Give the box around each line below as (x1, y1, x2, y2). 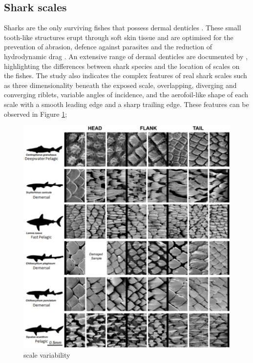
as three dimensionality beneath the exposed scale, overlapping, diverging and (4, 80, 237, 90)
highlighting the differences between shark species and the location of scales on (4, 61, 240, 71)
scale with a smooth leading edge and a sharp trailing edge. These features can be (4, 99, 249, 109)
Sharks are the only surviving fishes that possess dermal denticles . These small (4, 22, 241, 33)
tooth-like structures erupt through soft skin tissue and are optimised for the (4, 32, 233, 42)
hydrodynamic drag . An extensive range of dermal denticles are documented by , (4, 51, 248, 61)
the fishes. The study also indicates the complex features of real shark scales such (4, 70, 247, 81)
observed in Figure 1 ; (4, 108, 67, 119)
